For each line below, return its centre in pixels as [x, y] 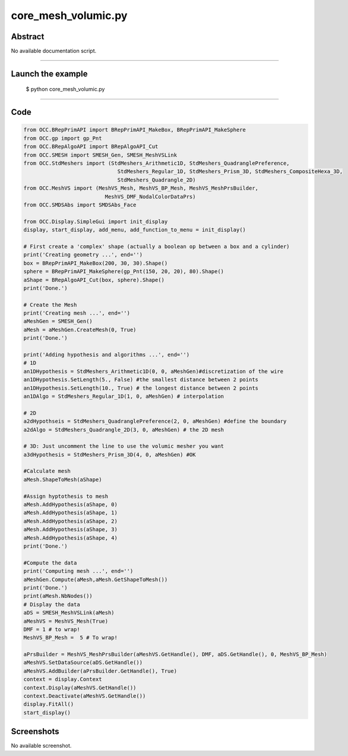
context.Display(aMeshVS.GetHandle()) [80, 688]
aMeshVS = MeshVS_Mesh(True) [66, 621]
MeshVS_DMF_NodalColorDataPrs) [150, 197]
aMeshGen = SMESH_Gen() [58, 321]
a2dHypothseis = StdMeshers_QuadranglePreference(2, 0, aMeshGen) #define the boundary [155, 421]
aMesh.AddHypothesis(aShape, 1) [71, 513]
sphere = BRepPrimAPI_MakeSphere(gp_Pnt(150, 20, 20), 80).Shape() [124, 272]
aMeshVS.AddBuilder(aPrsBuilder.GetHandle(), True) [100, 671]
